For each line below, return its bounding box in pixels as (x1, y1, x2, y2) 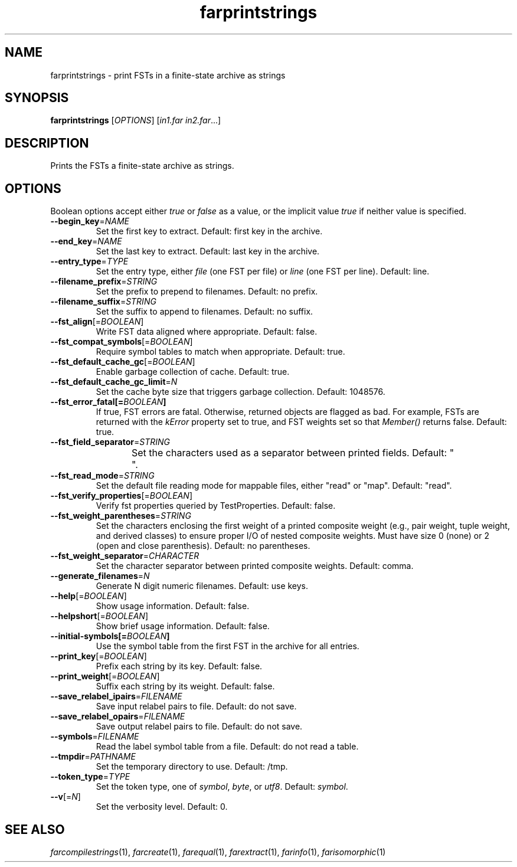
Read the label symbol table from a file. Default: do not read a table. (96, 741, 359, 752)
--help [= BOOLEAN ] (50, 591, 127, 601)
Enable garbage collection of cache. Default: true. (96, 367, 290, 377)
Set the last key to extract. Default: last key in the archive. (96, 246, 320, 257)
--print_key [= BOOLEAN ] (50, 651, 147, 662)
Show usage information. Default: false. (96, 601, 250, 611)
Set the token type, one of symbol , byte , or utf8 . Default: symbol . (96, 781, 348, 792)
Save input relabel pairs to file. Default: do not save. (96, 701, 297, 712)
